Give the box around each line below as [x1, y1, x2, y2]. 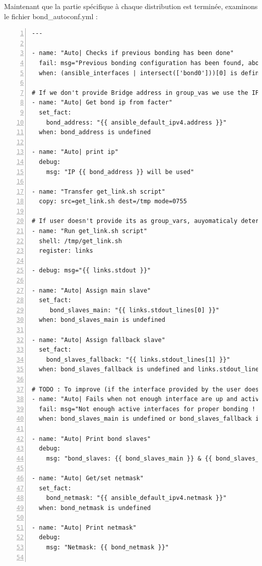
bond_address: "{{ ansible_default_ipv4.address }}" [46, 119, 227, 126]
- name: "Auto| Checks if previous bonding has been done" [32, 49, 234, 57]
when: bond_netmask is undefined [39, 504, 151, 512]
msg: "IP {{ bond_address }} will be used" [46, 168, 194, 176]
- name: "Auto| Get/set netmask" [32, 474, 144, 482]
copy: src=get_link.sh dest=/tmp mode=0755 [39, 198, 187, 205]
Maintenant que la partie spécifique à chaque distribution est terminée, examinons [4, 1, 258, 11]
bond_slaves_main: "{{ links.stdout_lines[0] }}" [49, 306, 220, 314]
